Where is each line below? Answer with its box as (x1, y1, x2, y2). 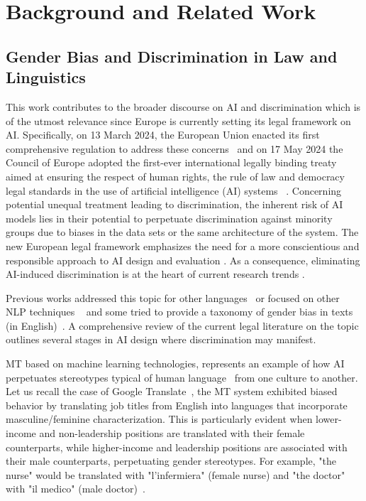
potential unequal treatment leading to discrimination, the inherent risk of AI (6, 197, 343, 212)
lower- (316, 411, 342, 426)
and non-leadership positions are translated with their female (39, 426, 305, 441)
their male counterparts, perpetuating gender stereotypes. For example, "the (6, 453, 337, 468)
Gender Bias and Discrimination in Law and (6, 45, 338, 67)
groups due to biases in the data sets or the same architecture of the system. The (6, 225, 359, 239)
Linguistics (6, 66, 86, 88)
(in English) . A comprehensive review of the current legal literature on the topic (6, 318, 359, 333)
